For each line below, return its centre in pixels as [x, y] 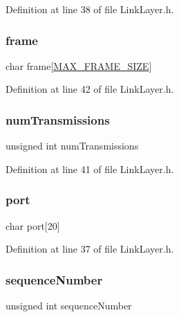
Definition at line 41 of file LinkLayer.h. [90, 169]
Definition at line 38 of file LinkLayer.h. [90, 9]
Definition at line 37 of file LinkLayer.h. [90, 249]
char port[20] [33, 225]
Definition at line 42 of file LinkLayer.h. [90, 89]
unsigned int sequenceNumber [69, 306]
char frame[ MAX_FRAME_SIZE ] [79, 65]
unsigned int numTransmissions [72, 146]
